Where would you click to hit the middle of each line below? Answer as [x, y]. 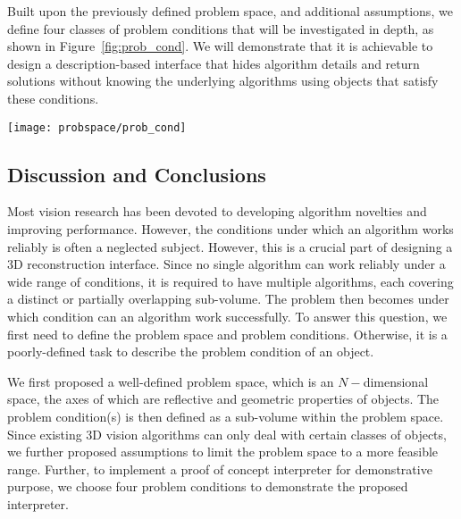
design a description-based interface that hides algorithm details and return [214, 63]
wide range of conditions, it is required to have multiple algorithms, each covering [230, 281]
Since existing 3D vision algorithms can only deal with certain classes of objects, [227, 434]
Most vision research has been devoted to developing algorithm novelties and [217, 211]
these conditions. [53, 98]
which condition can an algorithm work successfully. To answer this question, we [227, 316]
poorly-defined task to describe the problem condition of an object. [191, 352]
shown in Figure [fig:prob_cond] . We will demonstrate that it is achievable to [220, 46]
